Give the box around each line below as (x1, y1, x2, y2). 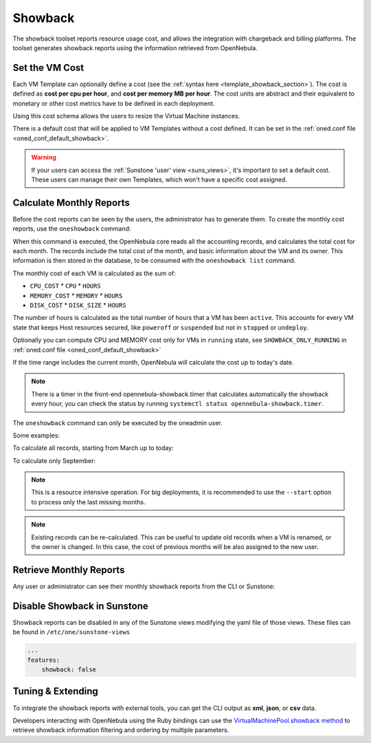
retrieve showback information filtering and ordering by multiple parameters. (12, 726, 229, 734)
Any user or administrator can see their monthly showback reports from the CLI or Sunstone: (12, 582, 275, 590)
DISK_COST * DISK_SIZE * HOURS (30, 301, 126, 309)
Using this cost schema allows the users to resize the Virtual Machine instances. (12, 112, 240, 120)
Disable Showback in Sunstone (12, 600, 148, 612)
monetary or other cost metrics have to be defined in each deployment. (12, 99, 215, 107)
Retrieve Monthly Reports (12, 564, 125, 576)
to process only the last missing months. (31, 497, 146, 506)
